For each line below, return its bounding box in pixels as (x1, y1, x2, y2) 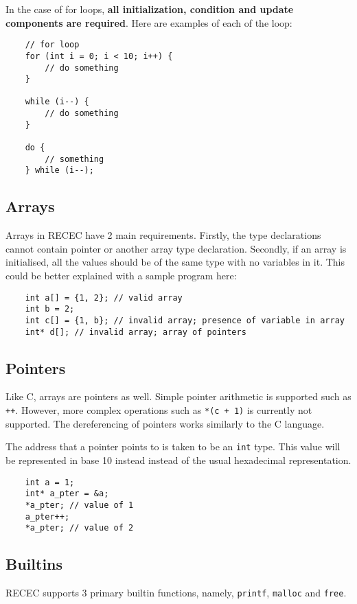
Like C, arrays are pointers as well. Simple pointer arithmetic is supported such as (5, 389, 352, 404)
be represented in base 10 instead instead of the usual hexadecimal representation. (5, 452, 352, 467)
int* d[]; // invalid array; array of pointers (25, 327, 246, 337)
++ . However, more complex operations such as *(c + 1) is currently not (5, 403, 312, 417)
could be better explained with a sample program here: (5, 268, 237, 283)
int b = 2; (25, 304, 75, 314)
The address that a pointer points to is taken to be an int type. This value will (5, 439, 341, 454)
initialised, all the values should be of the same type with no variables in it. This (5, 255, 345, 269)
